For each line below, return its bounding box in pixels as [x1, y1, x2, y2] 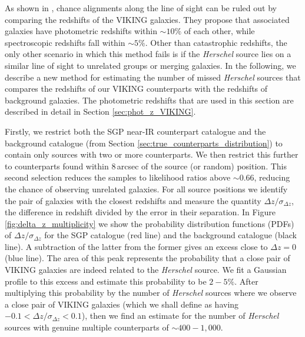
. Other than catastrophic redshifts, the [145, 36, 287, 48]
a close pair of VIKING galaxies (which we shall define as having [5, 298, 239, 310]
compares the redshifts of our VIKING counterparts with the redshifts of [5, 82, 268, 95]
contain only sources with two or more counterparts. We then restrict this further [5, 148, 299, 161]
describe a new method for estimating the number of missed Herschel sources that [5, 71, 301, 83]
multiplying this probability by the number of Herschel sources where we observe [5, 286, 297, 299]
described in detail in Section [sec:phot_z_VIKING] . [5, 105, 196, 118]
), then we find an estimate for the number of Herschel [81, 309, 279, 322]
